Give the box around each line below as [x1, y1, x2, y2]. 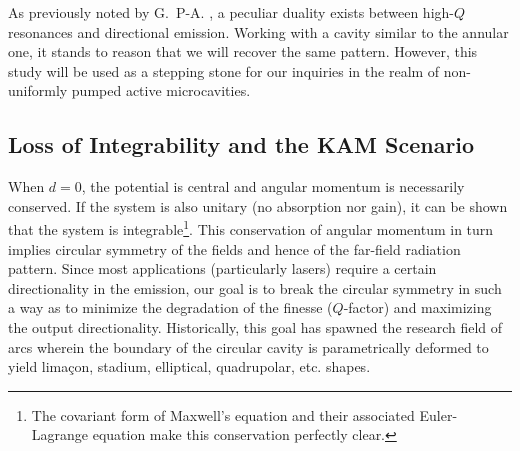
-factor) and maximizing [343, 297, 492, 318]
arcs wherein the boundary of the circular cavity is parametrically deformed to [8, 336, 489, 357]
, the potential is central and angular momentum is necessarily [81, 176, 465, 197]
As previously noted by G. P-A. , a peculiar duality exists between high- [8, 2, 454, 22]
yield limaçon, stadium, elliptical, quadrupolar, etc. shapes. [8, 356, 371, 377]
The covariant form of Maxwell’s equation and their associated [31, 404, 415, 425]
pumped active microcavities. [71, 80, 251, 101]
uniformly [8, 80, 68, 101]
